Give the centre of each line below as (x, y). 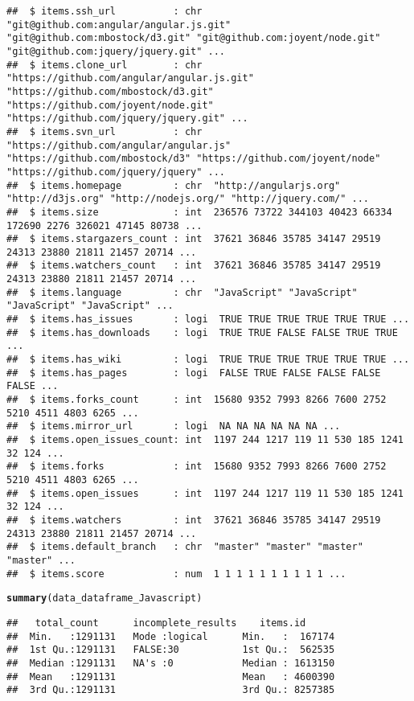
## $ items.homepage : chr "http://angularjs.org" (174, 185)
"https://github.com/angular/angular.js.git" (130, 78)
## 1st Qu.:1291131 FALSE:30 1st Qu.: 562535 (171, 650)
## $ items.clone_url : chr (105, 65)
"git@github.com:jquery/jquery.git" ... (116, 51)
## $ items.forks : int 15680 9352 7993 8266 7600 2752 (197, 467)
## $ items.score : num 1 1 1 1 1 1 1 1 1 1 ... (176, 574)
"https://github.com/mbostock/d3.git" (110, 91)
